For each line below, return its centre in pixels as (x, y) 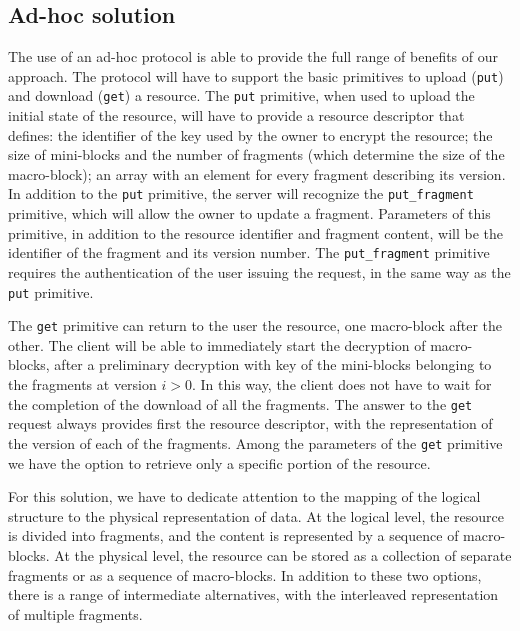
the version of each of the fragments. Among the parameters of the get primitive (255, 442)
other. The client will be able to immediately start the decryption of (217, 344)
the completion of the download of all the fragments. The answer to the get (240, 403)
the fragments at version (82, 384)
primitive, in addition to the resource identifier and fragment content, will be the (255, 232)
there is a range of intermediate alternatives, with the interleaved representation (253, 594)
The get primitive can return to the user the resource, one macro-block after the (255, 325)
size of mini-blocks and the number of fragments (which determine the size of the (256, 154)
